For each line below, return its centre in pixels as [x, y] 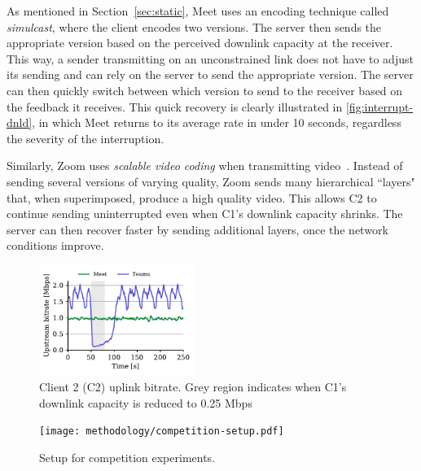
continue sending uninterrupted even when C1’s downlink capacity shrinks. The [205, 214]
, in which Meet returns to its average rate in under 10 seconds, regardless [217, 122]
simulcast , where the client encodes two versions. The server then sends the [194, 26]
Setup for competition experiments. [127, 457]
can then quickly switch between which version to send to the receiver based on [205, 90]
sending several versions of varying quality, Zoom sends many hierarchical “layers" [211, 181]
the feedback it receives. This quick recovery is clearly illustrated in [175, 106]
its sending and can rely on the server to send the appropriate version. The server [210, 74]
